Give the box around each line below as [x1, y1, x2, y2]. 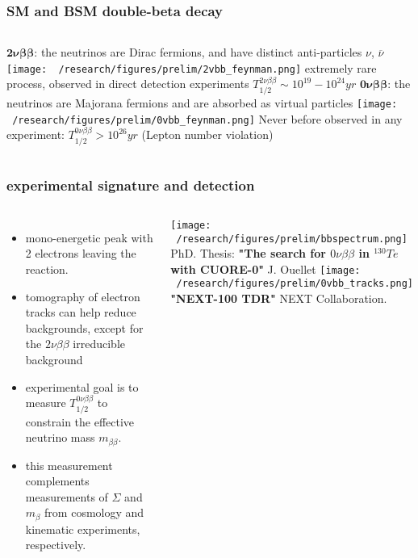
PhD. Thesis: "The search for [170, 245, 326, 262]
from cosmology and [44, 504, 144, 521]
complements [25, 472, 90, 489]
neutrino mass [25, 429, 95, 446]
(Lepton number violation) [141, 126, 274, 143]
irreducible [73, 335, 126, 352]
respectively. [25, 536, 86, 553]
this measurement [25, 456, 113, 473]
